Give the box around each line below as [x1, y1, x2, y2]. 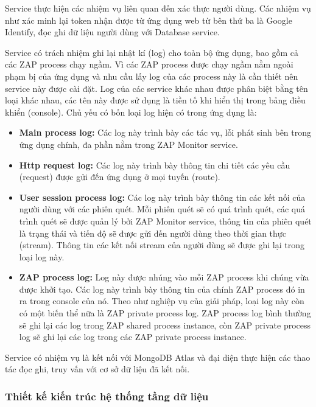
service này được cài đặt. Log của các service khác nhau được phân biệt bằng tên [5, 82, 308, 94]
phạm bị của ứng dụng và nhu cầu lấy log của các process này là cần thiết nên [5, 69, 298, 82]
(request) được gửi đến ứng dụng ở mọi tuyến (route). [19, 170, 220, 183]
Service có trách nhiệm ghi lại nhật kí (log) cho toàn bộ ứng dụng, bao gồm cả [5, 46, 298, 58]
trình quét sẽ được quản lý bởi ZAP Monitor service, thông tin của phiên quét [19, 214, 312, 227]
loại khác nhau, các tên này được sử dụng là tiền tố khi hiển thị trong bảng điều [5, 94, 306, 106]
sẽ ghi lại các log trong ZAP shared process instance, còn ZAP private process [19, 318, 311, 331]
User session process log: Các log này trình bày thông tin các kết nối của [19, 190, 306, 203]
